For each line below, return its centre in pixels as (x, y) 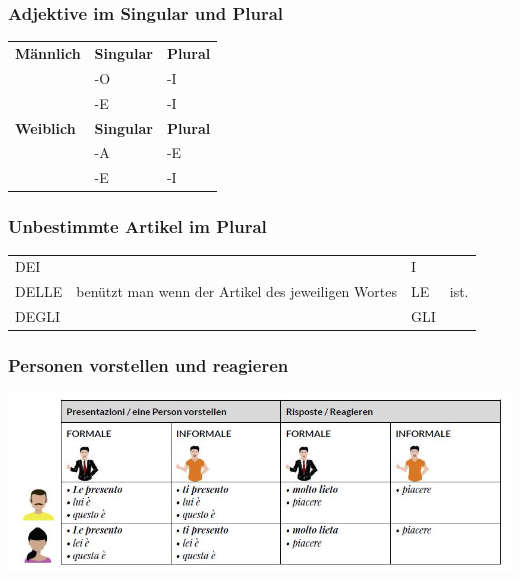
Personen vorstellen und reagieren (148, 364)
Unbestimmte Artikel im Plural (137, 226)
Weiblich (45, 127)
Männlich (48, 52)
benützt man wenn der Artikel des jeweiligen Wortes (236, 291)
